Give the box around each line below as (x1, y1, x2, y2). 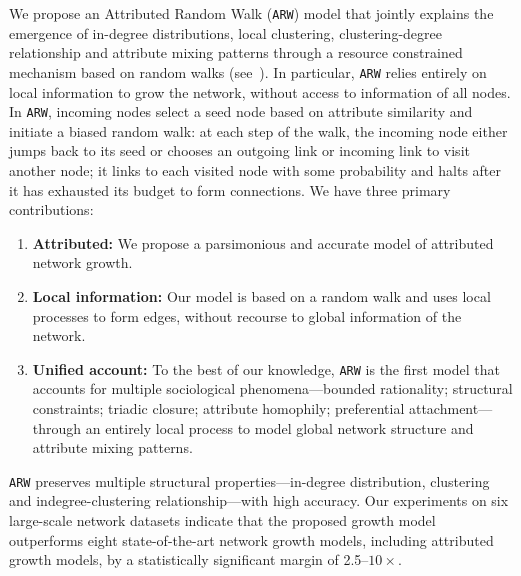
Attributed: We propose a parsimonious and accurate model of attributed (32, 232, 494, 253)
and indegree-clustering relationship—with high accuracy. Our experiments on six (9, 490, 509, 511)
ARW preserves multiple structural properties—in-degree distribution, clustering (9, 470, 490, 491)
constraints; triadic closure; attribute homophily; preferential (32, 397, 405, 418)
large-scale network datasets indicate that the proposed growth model (9, 509, 436, 530)
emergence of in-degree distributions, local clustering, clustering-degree (9, 22, 442, 43)
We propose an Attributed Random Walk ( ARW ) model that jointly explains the (9, 3, 494, 23)
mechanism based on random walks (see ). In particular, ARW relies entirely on (9, 61, 487, 82)
